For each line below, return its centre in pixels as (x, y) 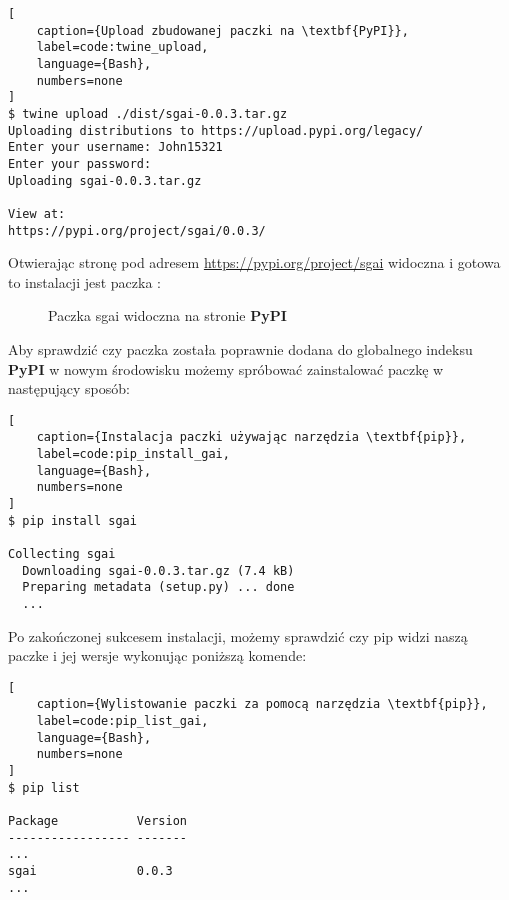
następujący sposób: (69, 388)
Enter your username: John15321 (115, 147)
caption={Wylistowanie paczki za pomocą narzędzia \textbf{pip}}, (262, 704)
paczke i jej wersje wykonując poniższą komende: (157, 655)
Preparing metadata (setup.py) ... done (158, 587)
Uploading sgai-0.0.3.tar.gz (105, 180)
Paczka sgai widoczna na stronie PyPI (167, 315)
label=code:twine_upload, (122, 47)
